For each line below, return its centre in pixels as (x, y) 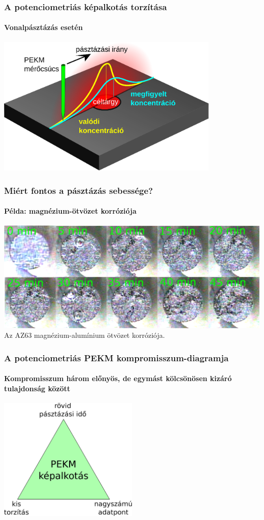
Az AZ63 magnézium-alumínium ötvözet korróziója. (85, 335)
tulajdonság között (37, 388)
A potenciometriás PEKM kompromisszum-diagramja (117, 357)
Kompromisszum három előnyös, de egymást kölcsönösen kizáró (118, 378)
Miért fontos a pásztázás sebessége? (79, 190)
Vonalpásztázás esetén (43, 27)
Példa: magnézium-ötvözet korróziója (70, 211)
